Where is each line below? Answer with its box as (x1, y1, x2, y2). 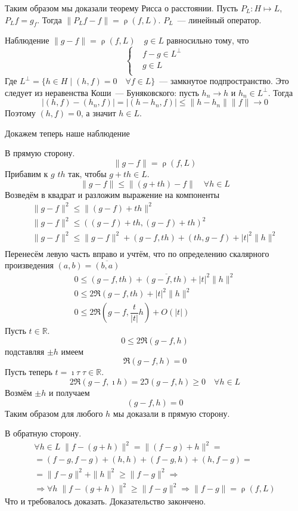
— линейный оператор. (177, 13, 262, 26)
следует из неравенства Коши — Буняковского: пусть (5, 86, 199, 98)
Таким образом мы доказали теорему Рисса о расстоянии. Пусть (5, 2, 238, 14)
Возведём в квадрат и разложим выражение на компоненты (5, 188, 220, 200)
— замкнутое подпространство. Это (159, 75, 289, 87)
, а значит (80, 107, 116, 119)
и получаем (48, 386, 90, 398)
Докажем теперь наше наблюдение (5, 126, 130, 139)
